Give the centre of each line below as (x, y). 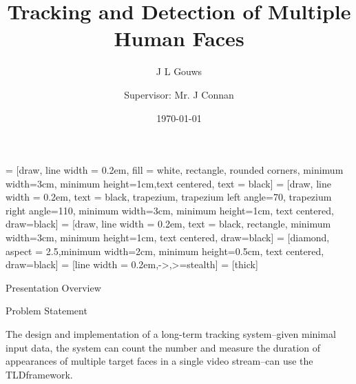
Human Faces (179, 38)
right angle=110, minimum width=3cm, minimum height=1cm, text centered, (170, 210)
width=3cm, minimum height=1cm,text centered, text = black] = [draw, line (168, 183)
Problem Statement (46, 311)
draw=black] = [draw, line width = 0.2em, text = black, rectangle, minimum (168, 224)
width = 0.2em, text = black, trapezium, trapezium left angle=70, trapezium (169, 197)
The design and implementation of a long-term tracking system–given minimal (171, 334)
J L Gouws (179, 71)
